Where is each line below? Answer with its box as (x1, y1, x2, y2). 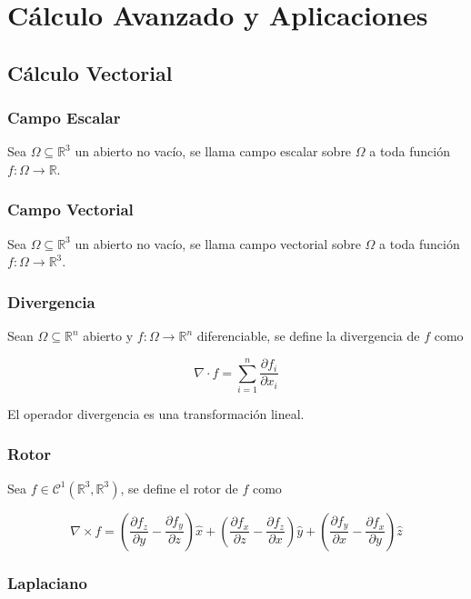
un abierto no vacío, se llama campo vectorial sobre (75, 234, 361, 253)
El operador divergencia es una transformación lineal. (7, 404, 305, 423)
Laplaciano (7, 571, 87, 594)
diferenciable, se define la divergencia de (196, 326, 420, 345)
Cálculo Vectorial (7, 58, 173, 86)
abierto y (83, 326, 134, 345)
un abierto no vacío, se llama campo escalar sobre (75, 142, 352, 161)
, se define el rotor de (120, 478, 238, 497)
